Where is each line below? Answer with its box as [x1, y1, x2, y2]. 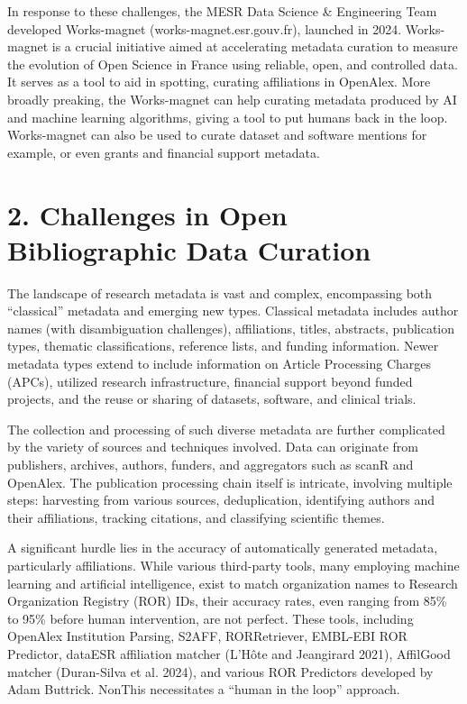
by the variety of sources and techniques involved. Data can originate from [7, 437, 418, 456]
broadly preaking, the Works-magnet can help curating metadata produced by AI [7, 89, 457, 108]
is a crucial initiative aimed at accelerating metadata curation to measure [51, 37, 458, 56]
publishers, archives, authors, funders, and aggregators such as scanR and [7, 455, 414, 473]
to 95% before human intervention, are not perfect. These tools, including [7, 608, 414, 627]
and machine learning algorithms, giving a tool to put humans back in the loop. [7, 107, 448, 126]
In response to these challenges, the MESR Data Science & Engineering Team [7, 2, 437, 20]
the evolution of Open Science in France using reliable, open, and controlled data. [7, 54, 458, 73]
